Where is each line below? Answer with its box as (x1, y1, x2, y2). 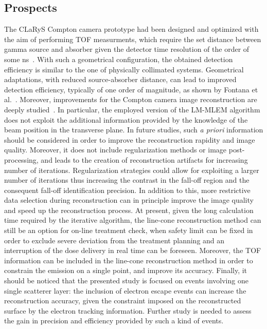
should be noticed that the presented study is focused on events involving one (4, 275, 248, 286)
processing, (4, 154, 39, 165)
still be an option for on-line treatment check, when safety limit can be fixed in (4, 225, 253, 236)
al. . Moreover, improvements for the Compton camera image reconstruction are (4, 94, 257, 105)
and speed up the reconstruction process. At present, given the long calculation (4, 204, 254, 215)
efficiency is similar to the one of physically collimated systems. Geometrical (4, 64, 244, 74)
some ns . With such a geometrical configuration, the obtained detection (4, 53, 233, 64)
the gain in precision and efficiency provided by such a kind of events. (4, 315, 224, 326)
